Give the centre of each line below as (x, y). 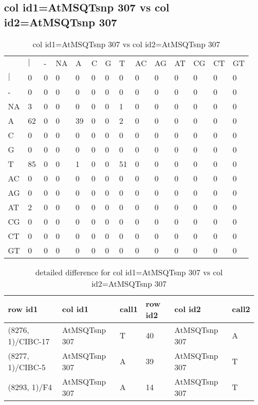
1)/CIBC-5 (27, 367)
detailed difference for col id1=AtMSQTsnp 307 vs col (129, 272)
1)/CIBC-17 (29, 341)
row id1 (23, 309)
